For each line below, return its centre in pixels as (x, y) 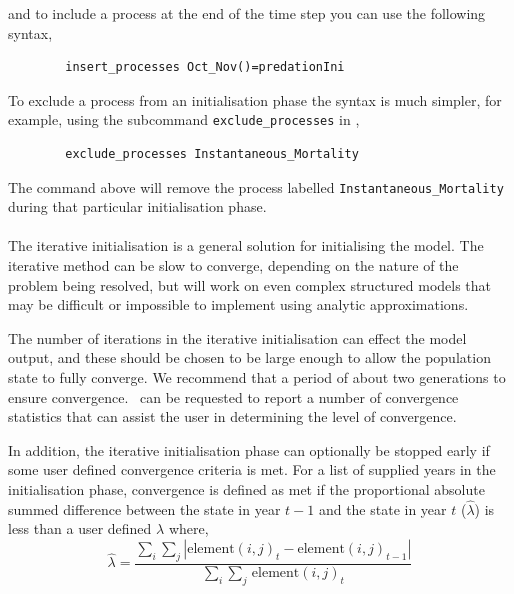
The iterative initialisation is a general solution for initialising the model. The (246, 245)
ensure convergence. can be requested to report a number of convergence (233, 396)
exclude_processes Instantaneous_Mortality (212, 154)
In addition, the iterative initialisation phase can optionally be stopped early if (249, 449)
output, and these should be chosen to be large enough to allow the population (249, 357)
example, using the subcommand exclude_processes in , (184, 119)
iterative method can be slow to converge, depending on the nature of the (233, 265)
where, (188, 528)
